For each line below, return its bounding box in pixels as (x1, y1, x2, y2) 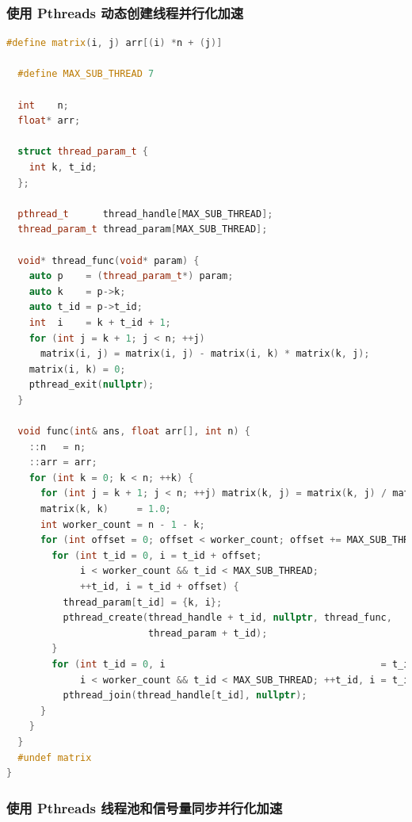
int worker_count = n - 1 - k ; (40, 518, 205, 530)
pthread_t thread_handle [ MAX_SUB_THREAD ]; (17, 208, 273, 220)
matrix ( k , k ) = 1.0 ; (40, 503, 171, 515)
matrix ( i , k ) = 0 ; (29, 363, 126, 375)
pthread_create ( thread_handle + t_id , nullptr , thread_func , (63, 612, 392, 624)
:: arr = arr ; (29, 457, 97, 468)
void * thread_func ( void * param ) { (17, 254, 200, 266)
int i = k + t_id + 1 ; (29, 316, 171, 328)
